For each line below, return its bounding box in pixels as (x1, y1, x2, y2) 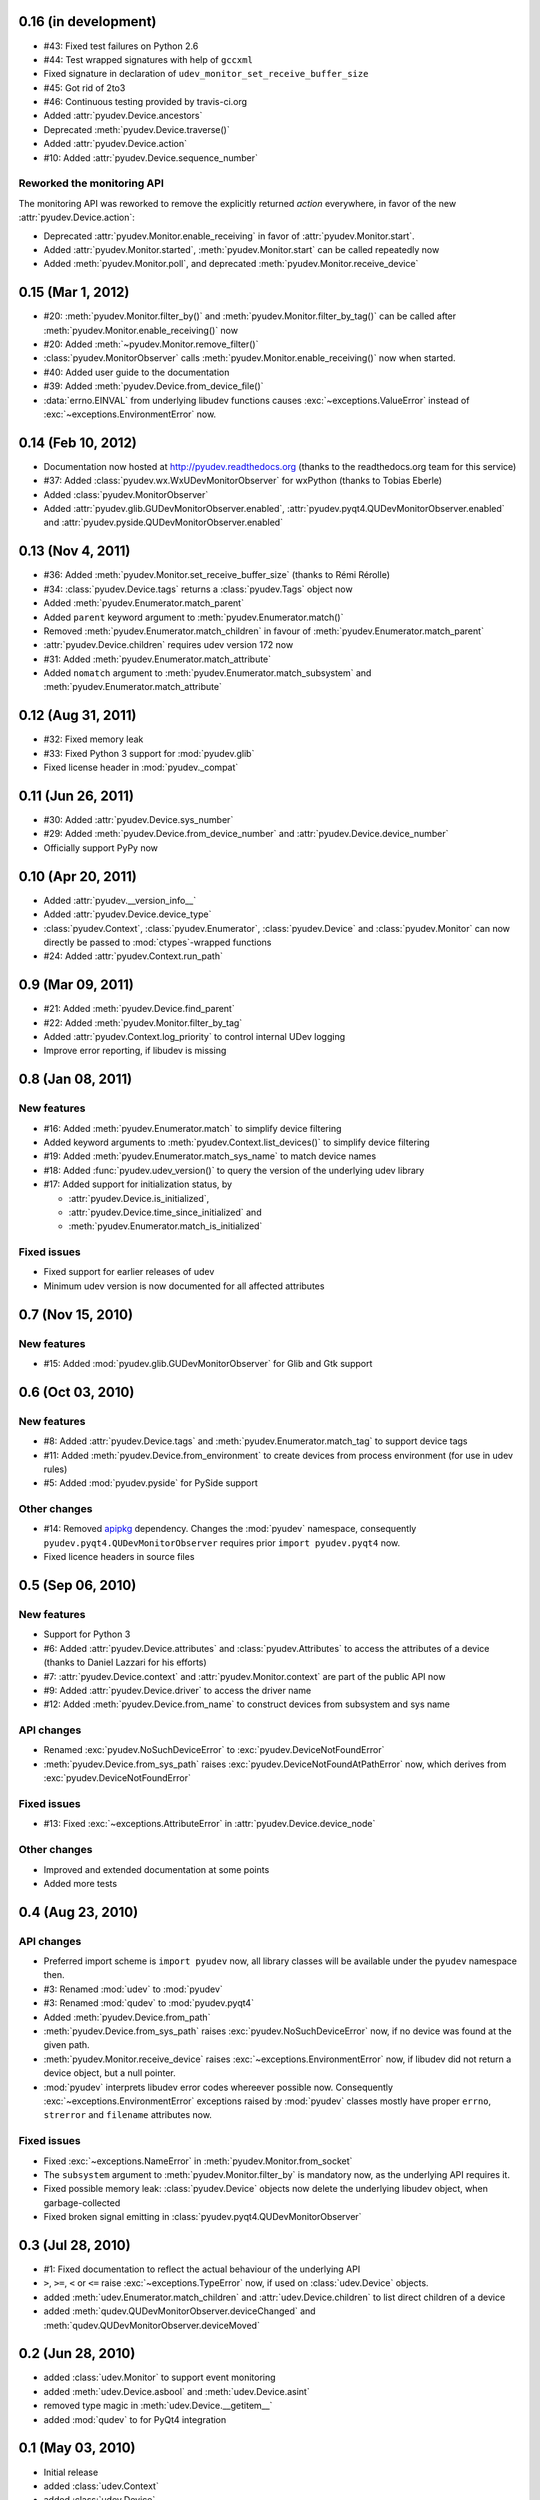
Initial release (43, 2466, 99, 2478)
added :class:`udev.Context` (43, 2480, 159, 2492)
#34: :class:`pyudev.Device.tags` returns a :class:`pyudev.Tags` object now (43, 583, 354, 595)
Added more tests (43, 1877, 118, 1889)
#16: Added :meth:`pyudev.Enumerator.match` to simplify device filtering (43, 1122, 342, 1134)
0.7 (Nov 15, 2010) (18, 1306, 134, 1323)
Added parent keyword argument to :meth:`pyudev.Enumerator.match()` (43, 611, 344, 623)
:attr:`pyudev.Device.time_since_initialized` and (68, 1206, 262, 1218)
